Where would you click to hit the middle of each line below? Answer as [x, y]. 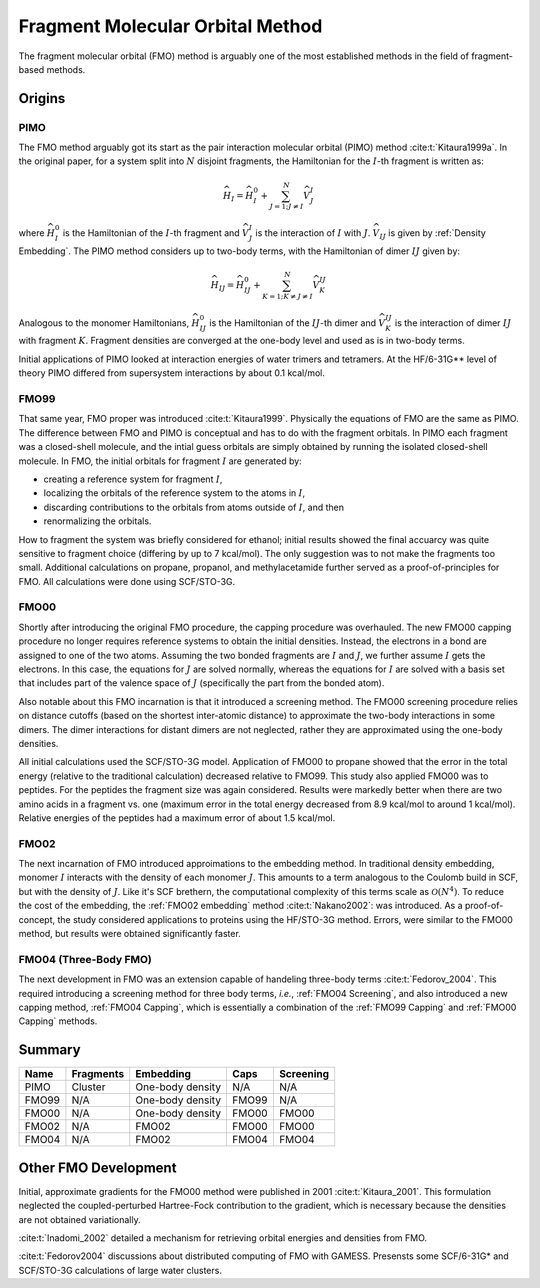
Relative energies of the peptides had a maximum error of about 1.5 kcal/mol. [177, 817]
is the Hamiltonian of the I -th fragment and [151, 233]
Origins [42, 98]
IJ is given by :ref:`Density [433, 234]
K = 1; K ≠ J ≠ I [287, 296]
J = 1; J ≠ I [286, 207]
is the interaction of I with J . [313, 233]
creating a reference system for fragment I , [133, 479]
